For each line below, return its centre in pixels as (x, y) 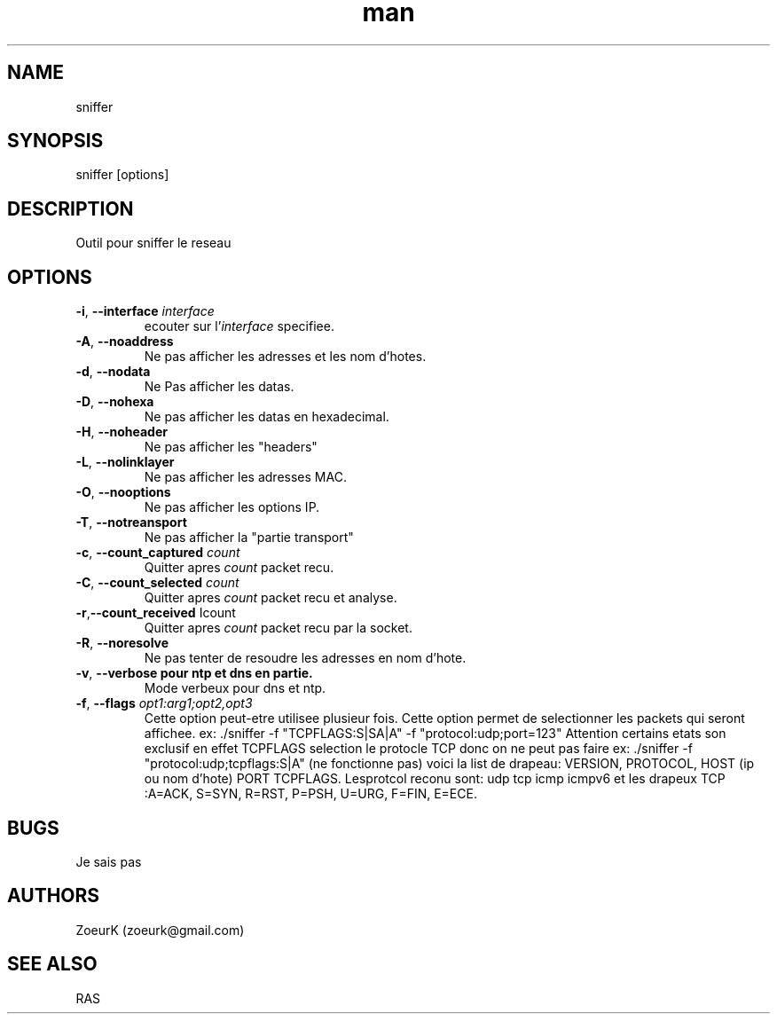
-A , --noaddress (125, 342)
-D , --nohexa (115, 402)
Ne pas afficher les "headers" (231, 447)
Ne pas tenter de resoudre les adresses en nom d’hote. (305, 658)
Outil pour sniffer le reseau (153, 243)
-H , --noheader (122, 432)
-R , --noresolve (122, 643)
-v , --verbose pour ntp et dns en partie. (194, 673)
